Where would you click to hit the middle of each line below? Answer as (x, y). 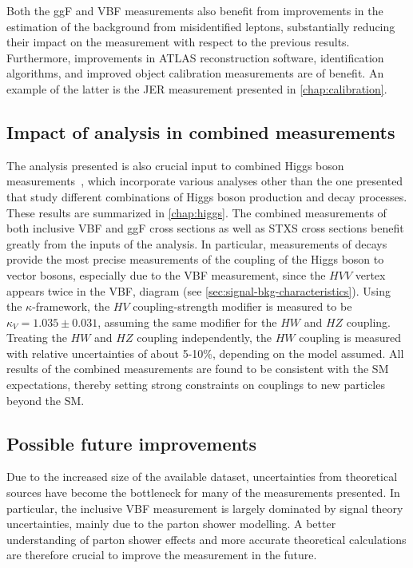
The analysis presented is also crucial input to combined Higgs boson (175, 165)
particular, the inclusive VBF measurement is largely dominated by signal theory (205, 508)
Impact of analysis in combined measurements (201, 131)
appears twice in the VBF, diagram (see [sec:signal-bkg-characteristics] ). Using (199, 290)
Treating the (37, 338)
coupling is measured (350, 338)
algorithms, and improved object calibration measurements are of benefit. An (195, 73)
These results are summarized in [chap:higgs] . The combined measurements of (197, 212)
